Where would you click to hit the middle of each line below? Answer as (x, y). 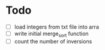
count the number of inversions (53, 41)
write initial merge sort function (51, 35)
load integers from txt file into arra (57, 27)
